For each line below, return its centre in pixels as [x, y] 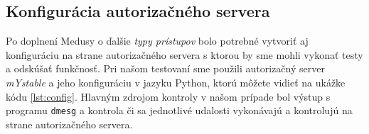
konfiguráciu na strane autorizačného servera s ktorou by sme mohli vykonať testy [184, 54]
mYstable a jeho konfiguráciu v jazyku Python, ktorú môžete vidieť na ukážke [176, 82]
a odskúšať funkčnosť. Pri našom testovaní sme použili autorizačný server [165, 68]
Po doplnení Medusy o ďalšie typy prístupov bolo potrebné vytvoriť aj [157, 41]
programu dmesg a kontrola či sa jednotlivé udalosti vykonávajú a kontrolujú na [179, 110]
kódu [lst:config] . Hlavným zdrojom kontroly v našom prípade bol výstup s [168, 96]
